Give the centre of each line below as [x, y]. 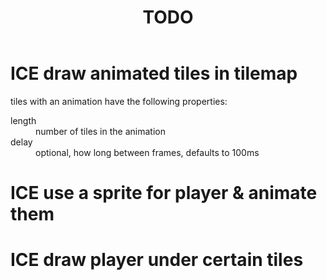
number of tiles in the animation [100, 131]
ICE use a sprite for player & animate [164, 193]
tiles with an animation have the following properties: [119, 101]
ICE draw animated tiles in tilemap [154, 73]
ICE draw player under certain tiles [157, 260]
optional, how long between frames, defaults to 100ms [147, 152]
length [23, 120]
